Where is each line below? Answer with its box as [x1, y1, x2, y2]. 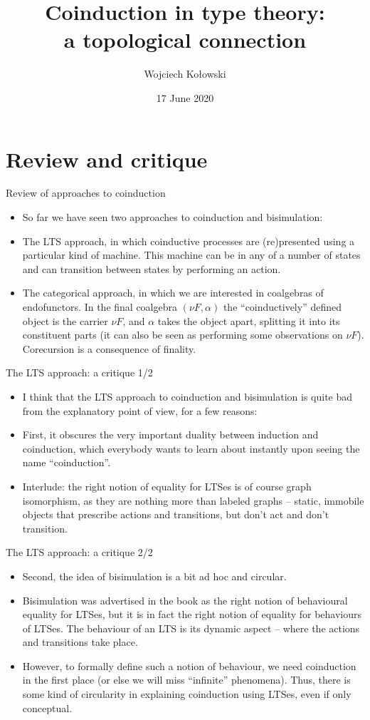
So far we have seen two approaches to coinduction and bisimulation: [22, 210, 323, 225]
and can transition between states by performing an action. [22, 261, 281, 276]
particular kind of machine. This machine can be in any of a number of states [22, 247, 361, 262]
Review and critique [6, 144, 208, 173]
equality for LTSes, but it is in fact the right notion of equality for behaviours [22, 607, 362, 622]
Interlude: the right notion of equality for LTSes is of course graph [22, 478, 312, 493]
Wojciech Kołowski [144, 66, 226, 81]
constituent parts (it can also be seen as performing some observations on [22, 327, 343, 342]
